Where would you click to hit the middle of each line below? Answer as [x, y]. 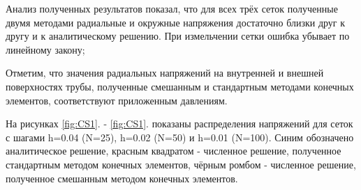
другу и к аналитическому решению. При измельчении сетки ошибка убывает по [178, 36]
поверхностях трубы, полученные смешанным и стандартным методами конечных [180, 86]
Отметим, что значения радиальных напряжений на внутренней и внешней [165, 73]
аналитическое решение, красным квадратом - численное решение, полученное [174, 151]
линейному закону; [45, 49]
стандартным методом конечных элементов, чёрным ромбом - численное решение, [181, 164]
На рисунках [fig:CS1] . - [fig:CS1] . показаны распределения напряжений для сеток [179, 124]
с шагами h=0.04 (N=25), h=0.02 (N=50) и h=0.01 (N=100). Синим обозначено [180, 137]
